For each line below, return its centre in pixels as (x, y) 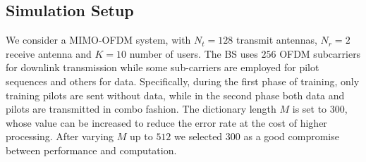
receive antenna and (49, 53)
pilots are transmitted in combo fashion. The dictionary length (141, 109)
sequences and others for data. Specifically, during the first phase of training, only (183, 81)
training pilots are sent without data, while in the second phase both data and (175, 95)
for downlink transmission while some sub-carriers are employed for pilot (163, 67)
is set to (310, 109)
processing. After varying (60, 136)
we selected (199, 136)
